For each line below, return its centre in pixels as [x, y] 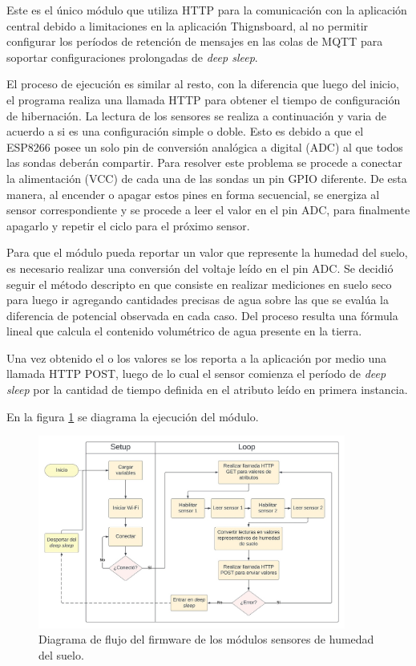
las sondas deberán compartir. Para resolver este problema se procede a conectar [204, 162]
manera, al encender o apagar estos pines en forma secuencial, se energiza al [193, 194]
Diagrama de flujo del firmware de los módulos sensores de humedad [206, 639]
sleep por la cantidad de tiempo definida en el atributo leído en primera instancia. [207, 390]
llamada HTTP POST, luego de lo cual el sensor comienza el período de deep [196, 374]
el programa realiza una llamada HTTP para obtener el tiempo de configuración [204, 99]
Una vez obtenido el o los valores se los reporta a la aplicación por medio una [197, 357]
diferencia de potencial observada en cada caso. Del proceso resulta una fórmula [202, 315]
